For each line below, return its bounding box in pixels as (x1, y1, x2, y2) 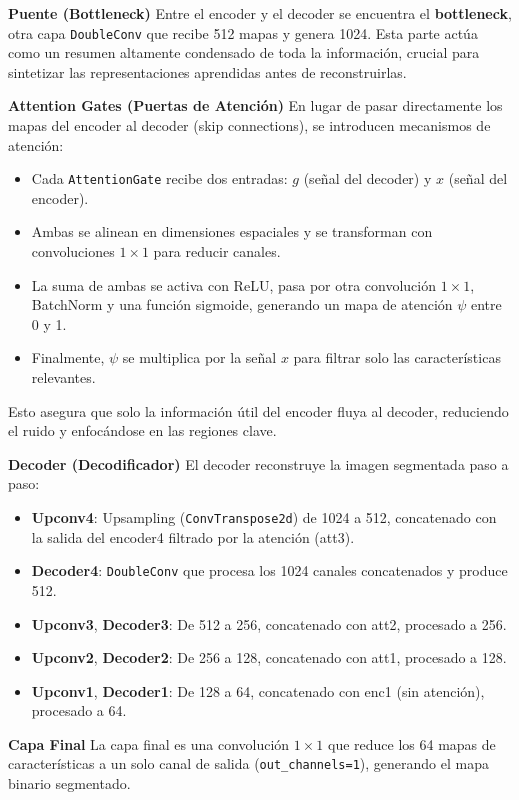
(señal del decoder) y (303, 168, 432, 189)
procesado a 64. (31, 700, 127, 721)
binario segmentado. (8, 773, 131, 794)
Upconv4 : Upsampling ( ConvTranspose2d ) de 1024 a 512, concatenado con (31, 507, 497, 527)
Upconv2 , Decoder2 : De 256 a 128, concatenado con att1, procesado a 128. (31, 647, 507, 668)
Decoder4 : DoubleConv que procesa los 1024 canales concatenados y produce (31, 560, 508, 581)
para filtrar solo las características (293, 347, 501, 368)
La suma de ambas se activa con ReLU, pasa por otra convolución (31, 274, 436, 295)
